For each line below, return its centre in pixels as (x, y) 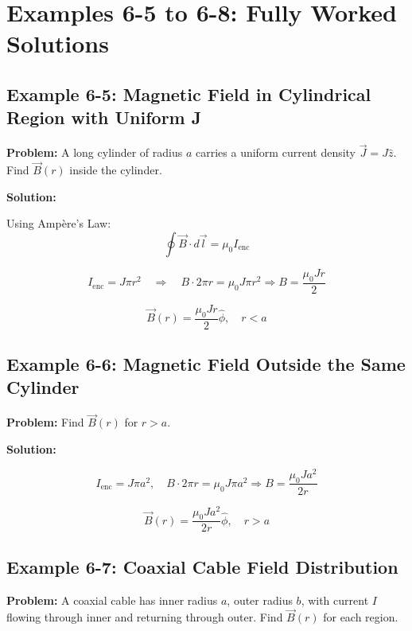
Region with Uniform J (104, 117)
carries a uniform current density (276, 152)
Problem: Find (45, 422)
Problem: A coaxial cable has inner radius (112, 600)
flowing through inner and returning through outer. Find (145, 617)
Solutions (58, 43)
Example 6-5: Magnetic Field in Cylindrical (189, 93)
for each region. (361, 617)
